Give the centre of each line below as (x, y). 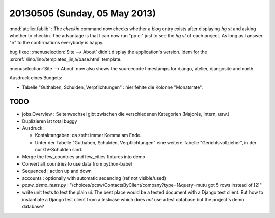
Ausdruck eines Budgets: (36, 78)
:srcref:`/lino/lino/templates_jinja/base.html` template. (65, 59)
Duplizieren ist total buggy (50, 121)
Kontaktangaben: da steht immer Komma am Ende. (88, 135)
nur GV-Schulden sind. (59, 150)
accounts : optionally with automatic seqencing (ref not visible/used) (94, 178)
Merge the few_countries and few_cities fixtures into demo (84, 157)
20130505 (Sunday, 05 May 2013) (83, 13)
